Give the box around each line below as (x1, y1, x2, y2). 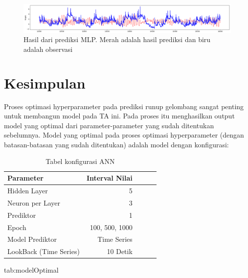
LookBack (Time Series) (7, 246, 80, 256)
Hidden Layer (7, 185, 48, 196)
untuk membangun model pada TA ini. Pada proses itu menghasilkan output (4, 111, 235, 121)
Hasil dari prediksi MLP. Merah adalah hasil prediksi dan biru (23, 34, 211, 45)
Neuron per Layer (7, 197, 61, 208)
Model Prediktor (7, 234, 57, 244)
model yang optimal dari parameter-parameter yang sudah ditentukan (4, 120, 214, 130)
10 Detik (107, 246, 133, 256)
